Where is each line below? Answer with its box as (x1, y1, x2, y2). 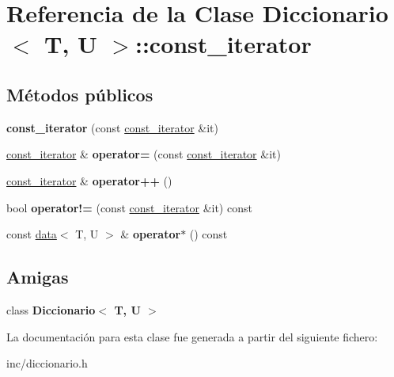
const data (6, 226, 57, 242)
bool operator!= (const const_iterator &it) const (6, 199, 252, 215)
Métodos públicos (6, 82, 153, 106)
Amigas (6, 265, 69, 289)
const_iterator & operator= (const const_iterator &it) (6, 146, 281, 162)
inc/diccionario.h (6, 355, 88, 371)
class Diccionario (6, 301, 96, 318)
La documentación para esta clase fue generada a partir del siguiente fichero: (6, 328, 378, 345)
